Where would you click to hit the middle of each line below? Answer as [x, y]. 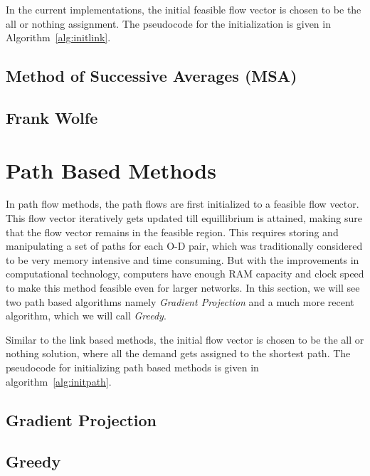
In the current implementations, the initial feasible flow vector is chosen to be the [184, 9]
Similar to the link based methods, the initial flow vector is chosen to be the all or [185, 339]
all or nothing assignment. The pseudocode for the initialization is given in [168, 23]
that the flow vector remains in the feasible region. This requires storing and [172, 232]
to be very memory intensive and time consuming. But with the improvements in [183, 259]
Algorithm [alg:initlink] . [58, 37]
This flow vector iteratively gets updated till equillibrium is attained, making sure [184, 218]
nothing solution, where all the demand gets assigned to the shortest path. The [178, 353]
